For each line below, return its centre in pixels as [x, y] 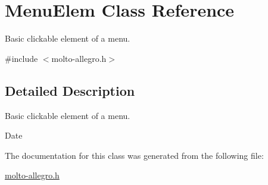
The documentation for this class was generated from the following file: [134, 155]
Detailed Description [70, 90]
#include [21, 58]
